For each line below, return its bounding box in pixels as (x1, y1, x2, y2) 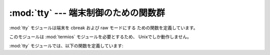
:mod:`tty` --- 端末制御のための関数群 (9, 7, 165, 18)
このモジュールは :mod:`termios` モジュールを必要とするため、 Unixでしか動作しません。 (9, 34, 192, 40)
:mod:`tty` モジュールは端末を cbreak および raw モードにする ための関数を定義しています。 (9, 25, 198, 31)
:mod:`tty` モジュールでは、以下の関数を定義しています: (9, 43, 123, 49)
